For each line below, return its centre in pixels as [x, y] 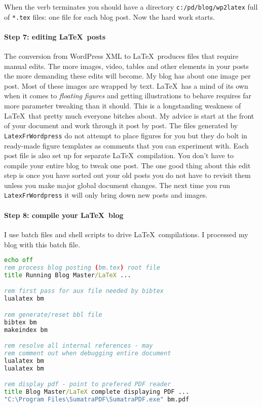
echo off [19, 260]
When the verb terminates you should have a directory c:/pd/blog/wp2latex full [131, 7]
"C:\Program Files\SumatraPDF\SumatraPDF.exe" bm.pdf [97, 399]
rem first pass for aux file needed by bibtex [84, 291]
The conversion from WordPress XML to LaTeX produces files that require [121, 56]
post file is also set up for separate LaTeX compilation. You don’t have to [119, 155]
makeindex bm [26, 330]
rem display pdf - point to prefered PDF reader [88, 384]
